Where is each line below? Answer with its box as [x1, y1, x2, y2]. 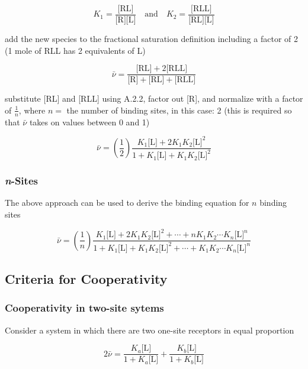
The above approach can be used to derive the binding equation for [5, 196, 249, 209]
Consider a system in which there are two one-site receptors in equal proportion [5, 323, 294, 336]
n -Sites [5, 173, 38, 188]
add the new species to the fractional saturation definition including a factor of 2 [5, 33, 299, 45]
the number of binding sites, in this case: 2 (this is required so [66, 103, 292, 116]
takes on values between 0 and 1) [29, 115, 150, 128]
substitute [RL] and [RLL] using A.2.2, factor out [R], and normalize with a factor [5, 92, 303, 105]
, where [18, 103, 46, 116]
